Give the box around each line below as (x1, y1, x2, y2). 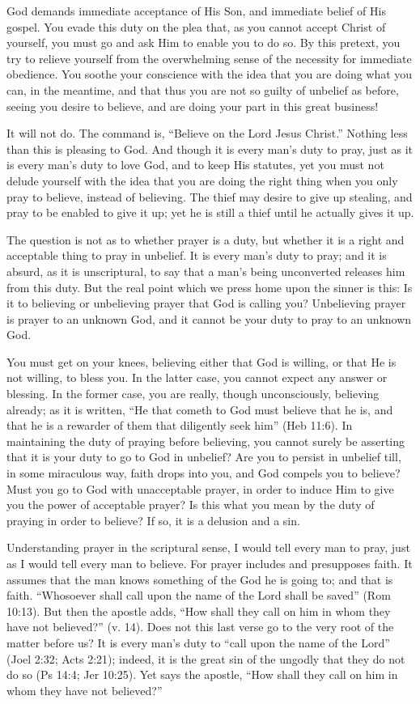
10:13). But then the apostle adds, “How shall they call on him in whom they (6, 602, 391, 619)
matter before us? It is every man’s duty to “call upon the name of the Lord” (6, 634, 390, 651)
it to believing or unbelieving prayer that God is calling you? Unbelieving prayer (6, 295, 406, 312)
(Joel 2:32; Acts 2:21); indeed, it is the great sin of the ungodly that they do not (6, 650, 405, 667)
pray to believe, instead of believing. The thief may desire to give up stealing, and (6, 188, 413, 205)
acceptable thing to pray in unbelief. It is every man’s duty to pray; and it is (6, 247, 387, 264)
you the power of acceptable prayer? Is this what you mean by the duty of (6, 496, 375, 513)
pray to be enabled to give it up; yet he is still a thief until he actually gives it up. (6, 204, 414, 221)
